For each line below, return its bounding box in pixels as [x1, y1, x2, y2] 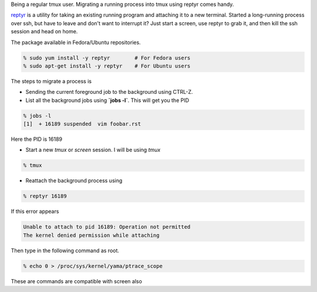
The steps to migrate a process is [11, 77, 92, 84]
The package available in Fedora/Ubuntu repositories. [11, 39, 141, 46]
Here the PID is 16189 [11, 135, 63, 143]
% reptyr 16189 [23, 193, 67, 199]
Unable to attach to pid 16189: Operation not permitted [23, 223, 191, 230]
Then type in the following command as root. [11, 247, 120, 254]
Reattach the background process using [25, 177, 123, 184]
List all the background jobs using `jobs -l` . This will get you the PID [25, 97, 190, 104]
